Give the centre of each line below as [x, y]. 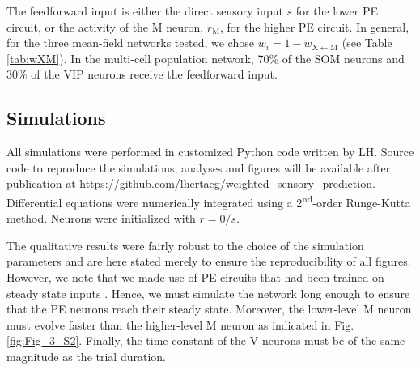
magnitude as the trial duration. [86, 356]
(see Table [367, 43]
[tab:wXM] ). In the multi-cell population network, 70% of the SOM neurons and [206, 58]
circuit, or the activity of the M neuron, [105, 26]
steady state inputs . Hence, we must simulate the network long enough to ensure [208, 293]
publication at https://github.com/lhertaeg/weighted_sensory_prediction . [191, 183]
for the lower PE [337, 11]
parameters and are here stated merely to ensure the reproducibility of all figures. [209, 261]
